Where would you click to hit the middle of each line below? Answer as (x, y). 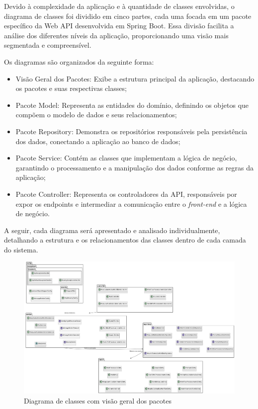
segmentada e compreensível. (48, 45)
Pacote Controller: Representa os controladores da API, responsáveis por (126, 194)
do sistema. (21, 249)
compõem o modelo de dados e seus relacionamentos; (96, 115)
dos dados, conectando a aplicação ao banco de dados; (98, 141)
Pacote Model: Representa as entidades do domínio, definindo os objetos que (132, 105)
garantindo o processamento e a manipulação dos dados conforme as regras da (134, 167)
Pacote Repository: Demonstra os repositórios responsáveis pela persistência (131, 131)
